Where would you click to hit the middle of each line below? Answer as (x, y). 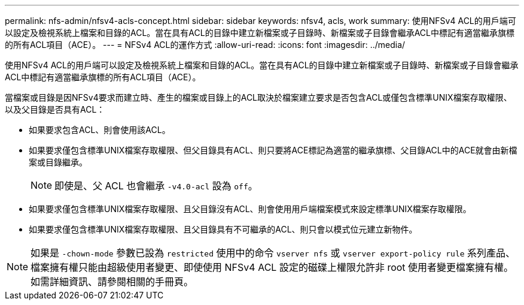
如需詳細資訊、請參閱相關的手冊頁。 (112, 282)
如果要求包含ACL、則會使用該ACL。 (100, 130)
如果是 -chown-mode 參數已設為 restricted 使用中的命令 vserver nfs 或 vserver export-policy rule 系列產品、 (273, 253)
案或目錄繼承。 (58, 162)
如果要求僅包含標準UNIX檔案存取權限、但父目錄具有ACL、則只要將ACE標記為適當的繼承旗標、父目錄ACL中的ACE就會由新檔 (273, 150)
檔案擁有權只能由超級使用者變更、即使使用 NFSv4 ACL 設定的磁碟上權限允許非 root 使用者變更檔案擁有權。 (272, 267)
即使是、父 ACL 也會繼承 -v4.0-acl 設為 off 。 (156, 186)
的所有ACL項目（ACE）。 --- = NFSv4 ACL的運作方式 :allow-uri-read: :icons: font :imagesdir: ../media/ (205, 45)
